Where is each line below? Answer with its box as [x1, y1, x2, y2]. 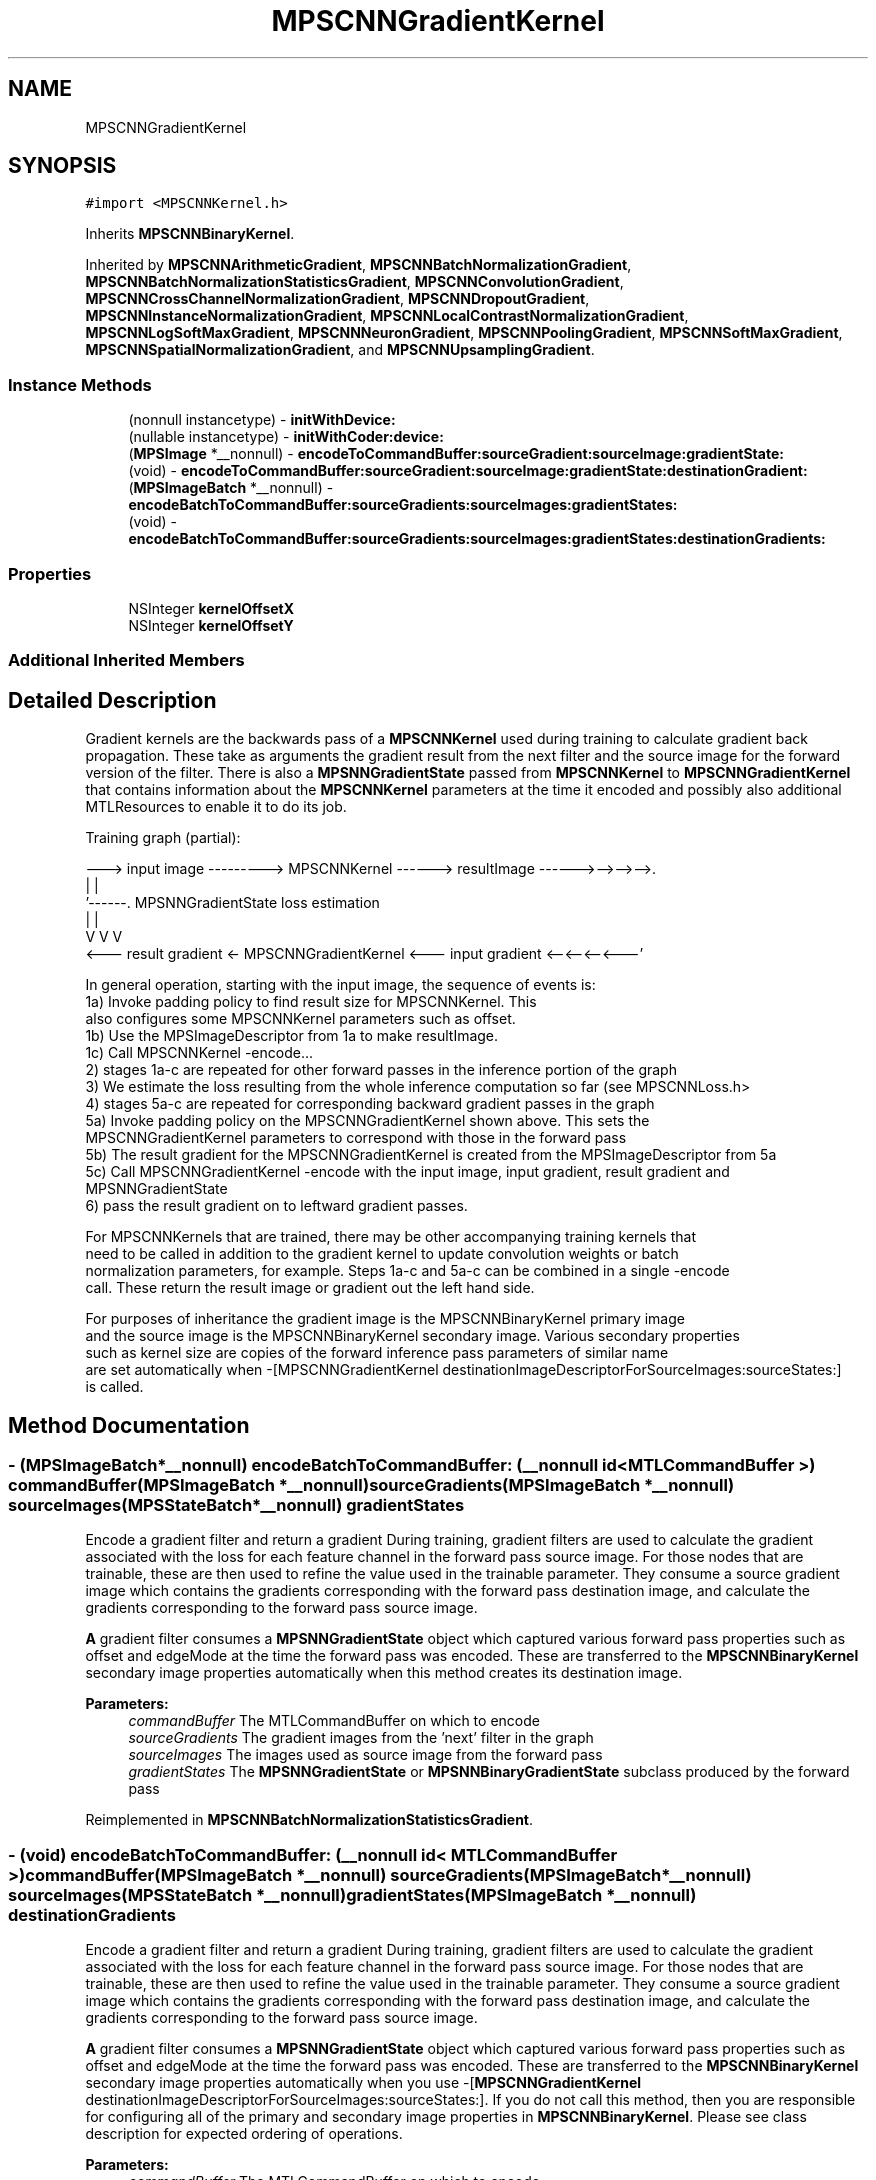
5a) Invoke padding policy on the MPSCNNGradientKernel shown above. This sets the [85, 1112, 650, 1130]
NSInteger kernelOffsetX [128, 599, 295, 617]
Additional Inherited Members [8, 650, 245, 671]
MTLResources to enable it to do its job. [85, 798, 347, 816]
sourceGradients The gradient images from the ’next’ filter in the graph [128, 1729, 594, 1747]
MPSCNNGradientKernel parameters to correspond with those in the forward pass [85, 1129, 627, 1147]
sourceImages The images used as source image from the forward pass [128, 1746, 603, 1764]
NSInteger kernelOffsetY [128, 616, 294, 634]
